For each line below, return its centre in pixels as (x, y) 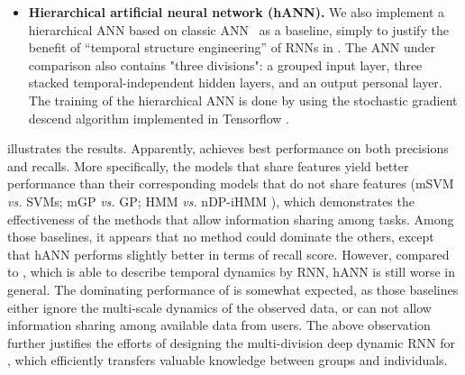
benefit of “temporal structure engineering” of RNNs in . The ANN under (232, 47)
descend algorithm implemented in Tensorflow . (159, 118)
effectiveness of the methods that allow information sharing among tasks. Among (231, 219)
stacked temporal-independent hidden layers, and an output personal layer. (235, 82)
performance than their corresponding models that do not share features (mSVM (231, 183)
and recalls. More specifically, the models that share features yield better (208, 165)
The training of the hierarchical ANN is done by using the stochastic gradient (243, 100)
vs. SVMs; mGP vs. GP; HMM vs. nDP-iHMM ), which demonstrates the (211, 201)
